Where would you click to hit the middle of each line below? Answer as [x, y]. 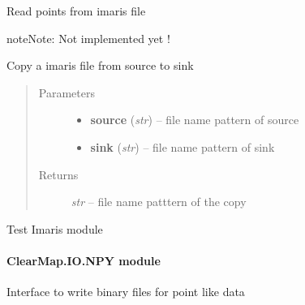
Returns [58, 174]
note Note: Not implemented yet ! [88, 38]
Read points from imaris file [76, 11]
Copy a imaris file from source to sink [100, 65]
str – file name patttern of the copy [159, 202]
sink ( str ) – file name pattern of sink [183, 146]
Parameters [67, 92]
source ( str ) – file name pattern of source [195, 120]
